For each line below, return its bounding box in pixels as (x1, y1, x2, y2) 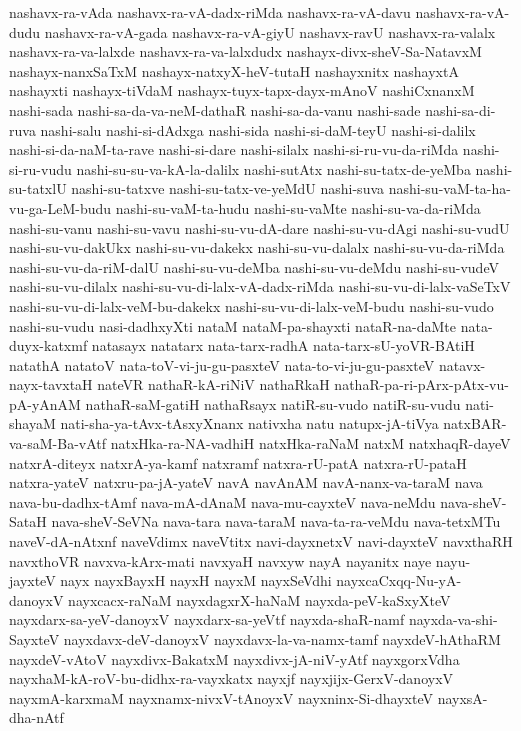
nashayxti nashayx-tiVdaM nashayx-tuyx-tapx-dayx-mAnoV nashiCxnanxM (9, 80, 475, 101)
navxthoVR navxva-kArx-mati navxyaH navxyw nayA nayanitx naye (9, 550, 432, 571)
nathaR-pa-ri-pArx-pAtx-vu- (334, 374, 509, 395)
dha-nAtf (9, 707, 64, 728)
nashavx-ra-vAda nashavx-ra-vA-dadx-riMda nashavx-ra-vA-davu (9, 2, 411, 22)
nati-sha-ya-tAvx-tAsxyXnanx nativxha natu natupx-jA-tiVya (60, 413, 439, 434)
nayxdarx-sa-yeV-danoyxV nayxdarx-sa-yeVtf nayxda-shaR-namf (9, 609, 405, 630)
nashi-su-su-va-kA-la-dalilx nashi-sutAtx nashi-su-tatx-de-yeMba (76, 158, 471, 179)
